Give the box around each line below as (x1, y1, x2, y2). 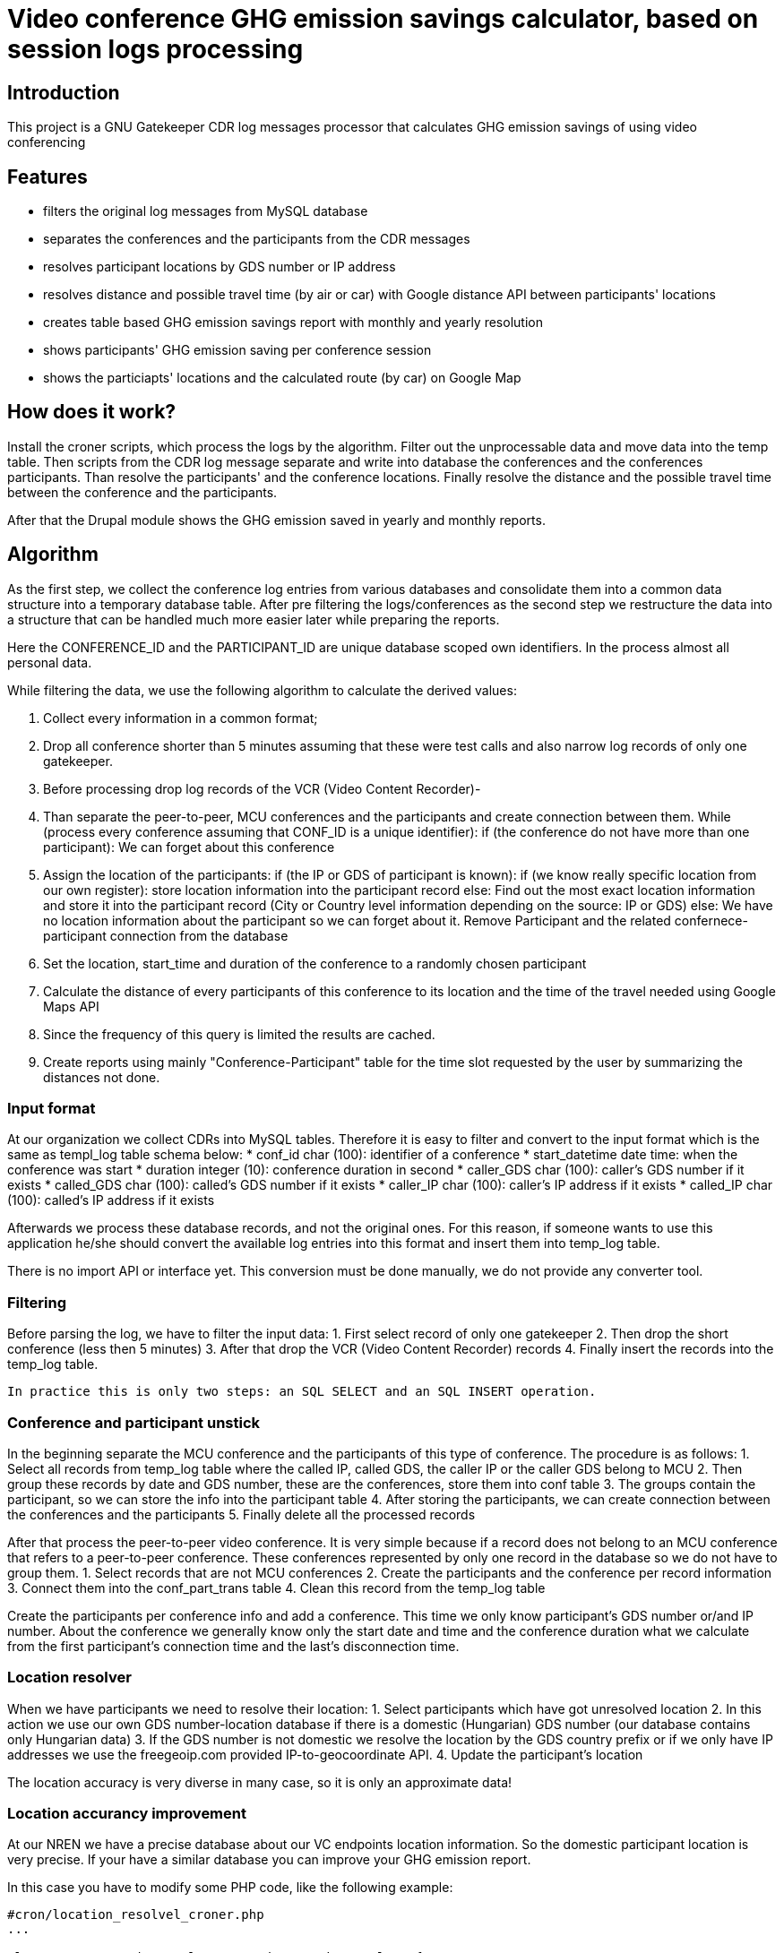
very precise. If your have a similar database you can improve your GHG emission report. (7, 1852, 531, 1868)
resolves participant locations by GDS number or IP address (43, 259, 396, 275)
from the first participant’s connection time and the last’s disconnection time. (7, 1638, 460, 1654)
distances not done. (43, 1069, 160, 1085)
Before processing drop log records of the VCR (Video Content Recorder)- (43, 780, 481, 796)
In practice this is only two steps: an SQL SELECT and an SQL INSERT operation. (7, 1384, 597, 1399)
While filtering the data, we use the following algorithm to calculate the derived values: (7, 682, 517, 698)
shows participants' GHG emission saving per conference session (43, 342, 432, 358)
